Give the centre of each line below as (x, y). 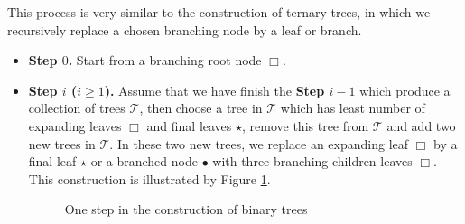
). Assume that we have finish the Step (214, 90)
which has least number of (353, 108)
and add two (421, 125)
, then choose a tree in (201, 108)
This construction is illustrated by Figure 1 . (149, 178)
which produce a (405, 90)
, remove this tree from (306, 125)
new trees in (62, 143)
